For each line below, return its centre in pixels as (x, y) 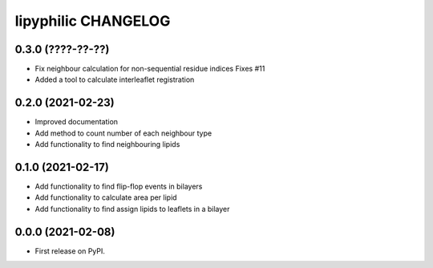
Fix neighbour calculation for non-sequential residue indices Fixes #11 (150, 69)
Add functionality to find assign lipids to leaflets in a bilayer (132, 209)
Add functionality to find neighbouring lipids (107, 144)
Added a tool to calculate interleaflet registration (115, 79)
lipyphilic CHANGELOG (93, 21)
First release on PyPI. (70, 251)
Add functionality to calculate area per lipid (106, 197)
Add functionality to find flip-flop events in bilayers (119, 187)
